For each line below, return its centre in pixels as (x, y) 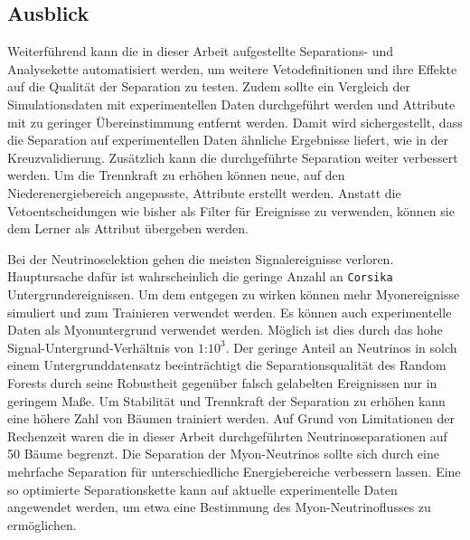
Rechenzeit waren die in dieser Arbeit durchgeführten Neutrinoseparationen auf (227, 436)
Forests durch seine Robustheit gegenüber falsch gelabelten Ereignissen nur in (222, 382)
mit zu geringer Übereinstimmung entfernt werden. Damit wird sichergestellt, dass (235, 122)
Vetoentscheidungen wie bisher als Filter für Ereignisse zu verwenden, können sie (231, 210)
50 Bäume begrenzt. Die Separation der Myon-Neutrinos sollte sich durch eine (223, 454)
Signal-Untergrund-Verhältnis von (101, 347)
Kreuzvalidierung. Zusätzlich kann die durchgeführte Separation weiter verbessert (233, 157)
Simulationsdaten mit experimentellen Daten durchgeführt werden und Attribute (231, 104)
